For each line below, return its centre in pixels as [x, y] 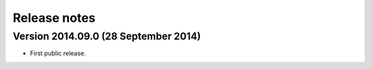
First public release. [58, 53]
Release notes [54, 18]
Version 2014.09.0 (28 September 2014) [107, 36]
